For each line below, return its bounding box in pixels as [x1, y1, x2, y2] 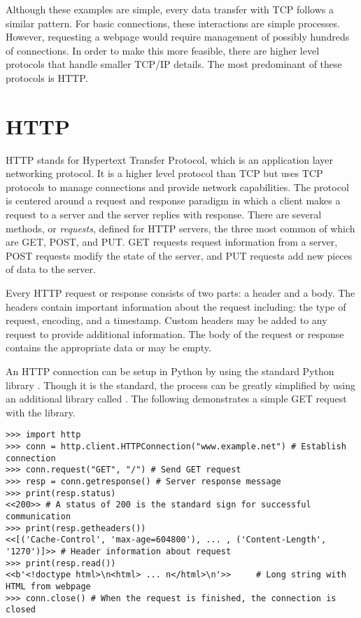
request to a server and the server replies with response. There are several [6, 207, 322, 222]
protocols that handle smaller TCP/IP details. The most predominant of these [6, 57, 342, 71]
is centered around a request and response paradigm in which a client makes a [6, 193, 341, 208]
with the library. [6, 405, 76, 419]
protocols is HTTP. [6, 70, 88, 85]
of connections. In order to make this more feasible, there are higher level [6, 43, 320, 57]
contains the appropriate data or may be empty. [6, 340, 211, 355]
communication [6, 511, 71, 521]
